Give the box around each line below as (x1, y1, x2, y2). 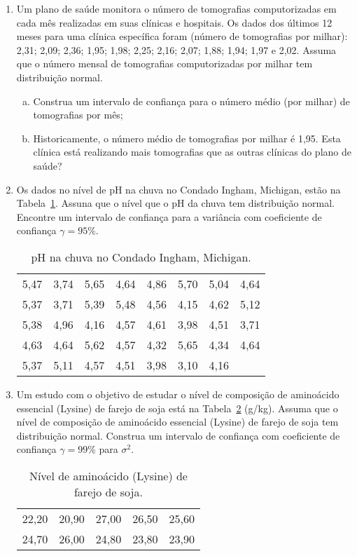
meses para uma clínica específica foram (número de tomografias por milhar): (16, 29, 348, 43)
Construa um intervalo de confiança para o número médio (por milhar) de (33, 93, 350, 108)
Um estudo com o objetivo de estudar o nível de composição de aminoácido (16, 386, 339, 401)
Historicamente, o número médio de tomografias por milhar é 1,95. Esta (33, 130, 341, 145)
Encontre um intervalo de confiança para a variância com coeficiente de (16, 209, 322, 224)
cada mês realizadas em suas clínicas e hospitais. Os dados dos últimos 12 (16, 15, 332, 29)
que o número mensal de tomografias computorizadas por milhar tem (16, 56, 313, 71)
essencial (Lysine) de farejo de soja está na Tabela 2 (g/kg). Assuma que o (16, 400, 338, 415)
